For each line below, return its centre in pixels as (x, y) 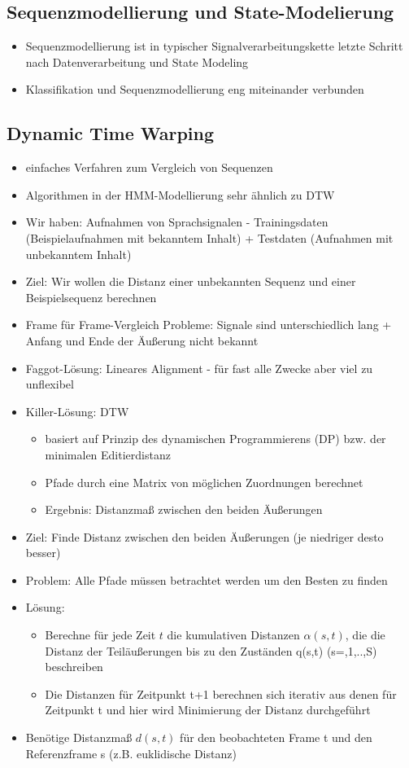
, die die (365, 635)
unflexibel (50, 384)
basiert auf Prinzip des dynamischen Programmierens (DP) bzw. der (215, 439)
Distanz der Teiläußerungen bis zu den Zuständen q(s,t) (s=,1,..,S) (211, 650)
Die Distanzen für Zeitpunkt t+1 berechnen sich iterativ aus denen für (221, 693)
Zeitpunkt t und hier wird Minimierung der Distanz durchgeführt (208, 710)
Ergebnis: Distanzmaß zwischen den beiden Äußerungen (184, 509)
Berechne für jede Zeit (100, 635)
